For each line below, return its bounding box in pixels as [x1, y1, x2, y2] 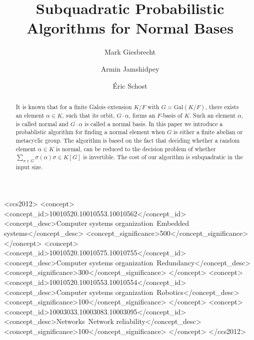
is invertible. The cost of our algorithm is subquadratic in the [83, 153, 243, 161]
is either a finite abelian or [173, 128, 243, 136]
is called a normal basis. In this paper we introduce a [84, 119, 223, 128]
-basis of [160, 111, 182, 119]
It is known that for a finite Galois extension [15, 102, 132, 111]
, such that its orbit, [62, 111, 115, 119]
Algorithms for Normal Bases [26, 18, 233, 38]
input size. [15, 162, 43, 171]
